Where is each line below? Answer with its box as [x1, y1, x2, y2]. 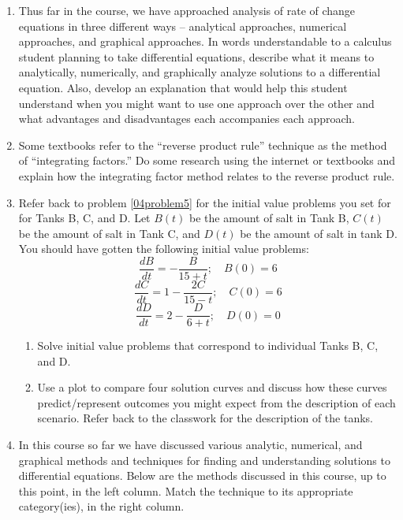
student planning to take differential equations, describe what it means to [18, 48, 375, 65]
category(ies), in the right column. [18, 498, 185, 514]
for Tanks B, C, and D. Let [18, 210, 151, 226]
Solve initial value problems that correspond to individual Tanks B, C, [37, 337, 379, 354]
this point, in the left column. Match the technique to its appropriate [18, 482, 353, 499]
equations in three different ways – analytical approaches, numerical [18, 17, 347, 34]
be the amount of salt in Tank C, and [18, 225, 200, 241]
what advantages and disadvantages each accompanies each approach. [18, 110, 355, 127]
